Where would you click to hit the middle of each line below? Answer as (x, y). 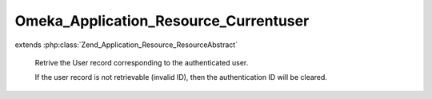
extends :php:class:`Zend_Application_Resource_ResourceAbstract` (126, 45)
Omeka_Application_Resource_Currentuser (162, 21)
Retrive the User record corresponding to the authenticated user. (142, 62)
